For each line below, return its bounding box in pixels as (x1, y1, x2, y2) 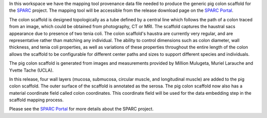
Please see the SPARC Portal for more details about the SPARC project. (9, 106, 154, 112)
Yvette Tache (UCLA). (9, 67, 54, 73)
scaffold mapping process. (9, 97, 64, 103)
